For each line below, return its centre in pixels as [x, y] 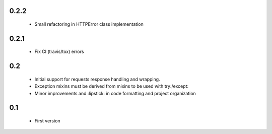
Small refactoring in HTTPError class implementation [89, 24]
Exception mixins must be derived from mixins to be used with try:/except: [112, 86]
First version [47, 121]
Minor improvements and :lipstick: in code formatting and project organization [115, 93]
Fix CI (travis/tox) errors [59, 52]
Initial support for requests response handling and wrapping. [97, 79]
